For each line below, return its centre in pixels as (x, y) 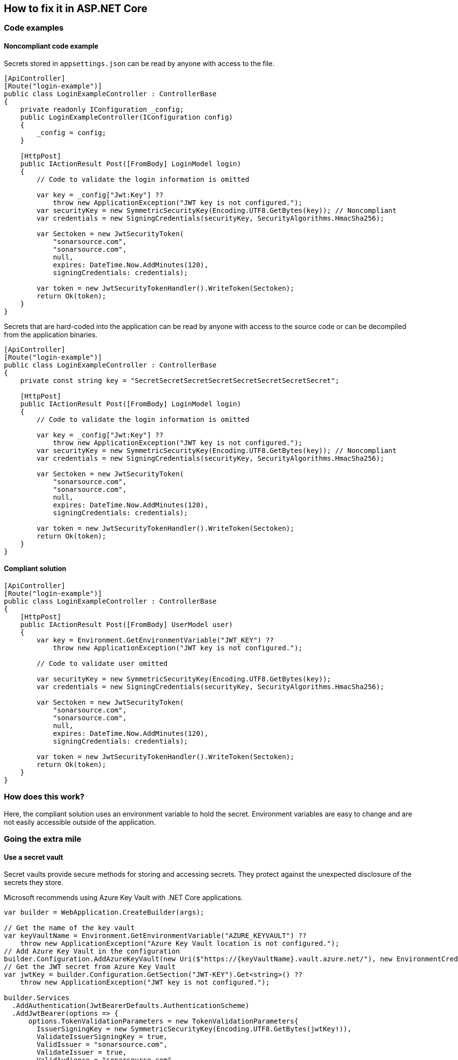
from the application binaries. (51, 334)
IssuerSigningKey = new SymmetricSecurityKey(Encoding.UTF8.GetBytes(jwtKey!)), (194, 1029)
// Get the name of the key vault (69, 928)
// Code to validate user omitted (102, 663)
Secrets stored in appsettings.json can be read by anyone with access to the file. (139, 63)
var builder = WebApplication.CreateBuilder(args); (104, 912)
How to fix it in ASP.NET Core (76, 9)
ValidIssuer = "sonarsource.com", (102, 1045)
